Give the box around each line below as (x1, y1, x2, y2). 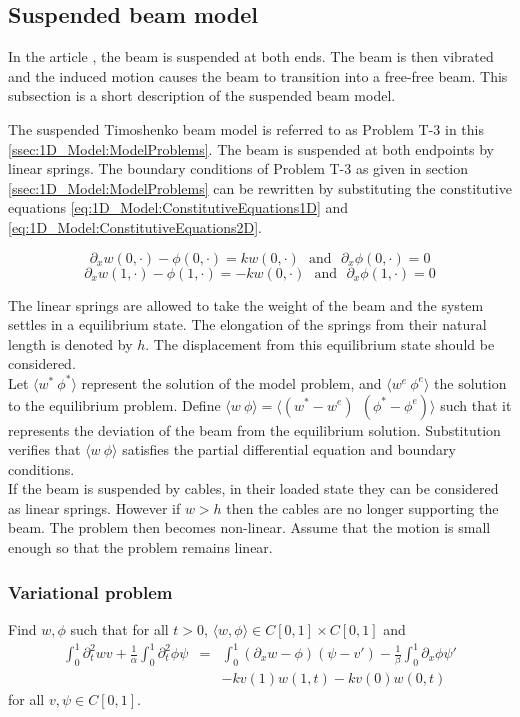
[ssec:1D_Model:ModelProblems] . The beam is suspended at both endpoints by (8, 138, 494, 159)
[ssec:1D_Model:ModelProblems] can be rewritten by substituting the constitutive (8, 177, 512, 198)
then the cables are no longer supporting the (226, 497, 499, 518)
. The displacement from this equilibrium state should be (145, 333, 495, 354)
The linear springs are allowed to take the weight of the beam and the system (8, 294, 484, 315)
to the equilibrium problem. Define (8, 394, 221, 415)
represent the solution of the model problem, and (81, 372, 382, 393)
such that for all (70, 618, 169, 639)
